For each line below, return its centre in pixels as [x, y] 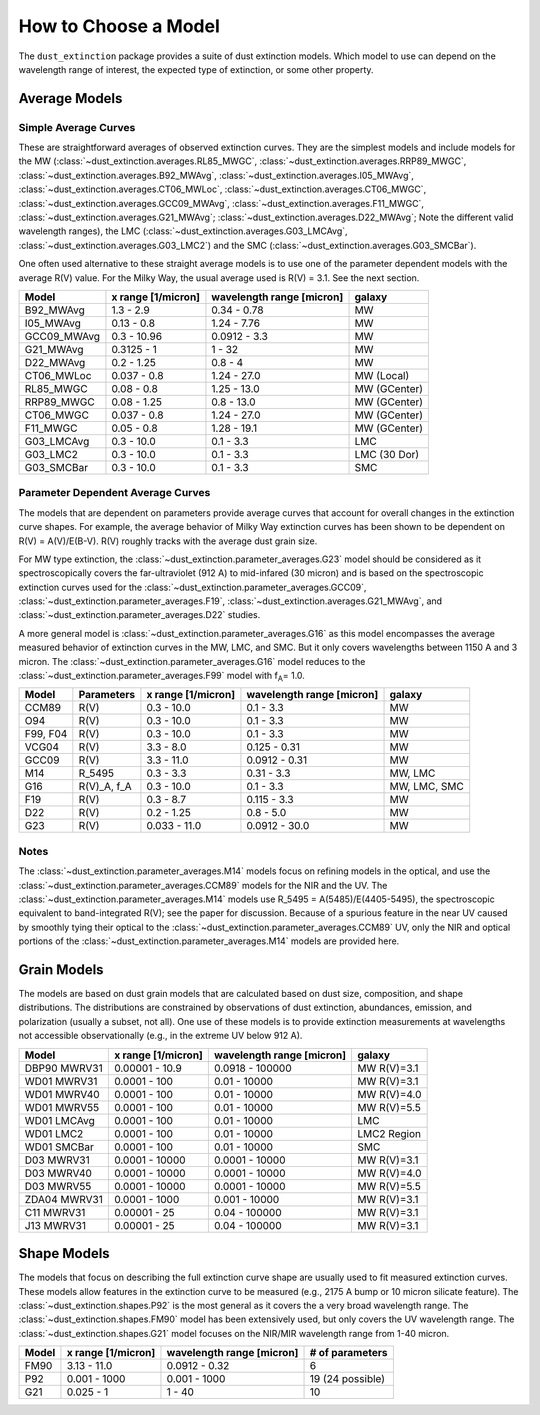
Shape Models [64, 1253]
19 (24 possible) [347, 1379]
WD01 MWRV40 [62, 1094]
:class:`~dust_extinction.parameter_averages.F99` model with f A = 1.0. [161, 677]
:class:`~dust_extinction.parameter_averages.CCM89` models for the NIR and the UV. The [203, 885]
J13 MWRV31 [55, 1225]
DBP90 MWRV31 [64, 1068]
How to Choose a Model [119, 26]
